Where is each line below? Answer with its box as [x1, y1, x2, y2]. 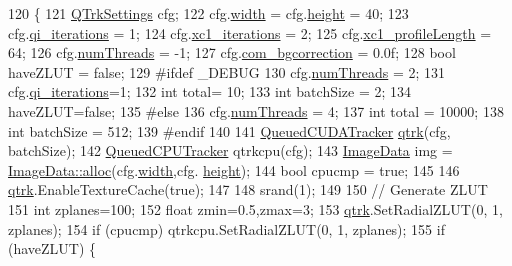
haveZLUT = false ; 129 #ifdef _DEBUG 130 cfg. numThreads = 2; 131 [8, 61, 446, 82]
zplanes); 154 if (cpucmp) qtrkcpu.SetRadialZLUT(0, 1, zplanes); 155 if [8, 218, 445, 239]
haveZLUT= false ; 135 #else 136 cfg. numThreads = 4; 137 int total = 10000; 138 [8, 100, 504, 121]
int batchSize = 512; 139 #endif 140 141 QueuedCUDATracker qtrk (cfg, [8, 120, 451, 141]
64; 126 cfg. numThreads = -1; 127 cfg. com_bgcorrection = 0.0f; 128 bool [8, 42, 456, 63]
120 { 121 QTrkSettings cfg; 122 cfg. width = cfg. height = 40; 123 [8, 3, 409, 23]
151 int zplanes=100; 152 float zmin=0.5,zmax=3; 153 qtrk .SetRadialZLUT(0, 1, [8, 198, 503, 219]
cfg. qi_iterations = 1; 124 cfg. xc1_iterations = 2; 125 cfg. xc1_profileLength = [8, 22, 492, 43]
